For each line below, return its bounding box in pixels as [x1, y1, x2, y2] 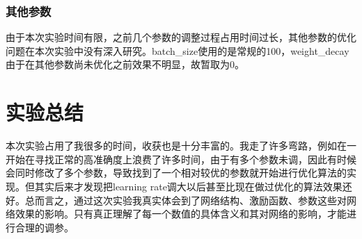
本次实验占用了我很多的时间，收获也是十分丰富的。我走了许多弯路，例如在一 [6, 138, 356, 153]
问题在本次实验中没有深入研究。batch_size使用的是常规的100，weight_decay [6, 43, 349, 58]
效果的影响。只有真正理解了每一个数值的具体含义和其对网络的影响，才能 [15, 206, 347, 221]
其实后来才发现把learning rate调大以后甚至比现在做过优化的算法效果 [34, 179, 343, 193]
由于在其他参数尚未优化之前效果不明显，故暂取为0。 [6, 57, 244, 72]
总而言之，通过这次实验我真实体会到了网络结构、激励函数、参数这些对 [24, 192, 347, 207]
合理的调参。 [15, 220, 74, 234]
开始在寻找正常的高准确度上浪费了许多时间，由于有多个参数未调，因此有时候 [6, 151, 356, 166]
